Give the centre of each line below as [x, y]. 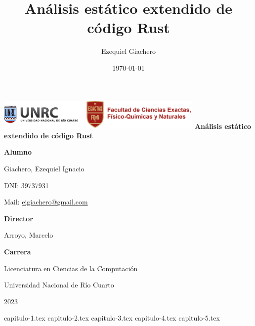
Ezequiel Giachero [128, 51]
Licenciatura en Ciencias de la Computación [71, 268]
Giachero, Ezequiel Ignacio [44, 168]
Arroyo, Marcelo [29, 235]
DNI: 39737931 [26, 185]
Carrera [18, 251]
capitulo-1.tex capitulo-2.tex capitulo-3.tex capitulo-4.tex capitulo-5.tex [112, 318]
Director [19, 218]
